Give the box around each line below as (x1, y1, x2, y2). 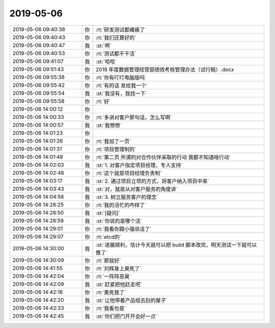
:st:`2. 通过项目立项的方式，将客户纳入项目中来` (95, 178, 209, 185)
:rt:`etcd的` (95, 233, 122, 240)
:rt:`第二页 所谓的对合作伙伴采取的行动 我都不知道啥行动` (95, 154, 231, 161)
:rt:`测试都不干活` (95, 50, 136, 57)
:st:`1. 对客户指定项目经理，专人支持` (95, 161, 183, 168)
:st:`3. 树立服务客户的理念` (95, 193, 158, 200)
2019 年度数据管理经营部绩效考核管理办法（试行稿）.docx (95, 66, 234, 73)
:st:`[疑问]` (95, 209, 121, 216)
